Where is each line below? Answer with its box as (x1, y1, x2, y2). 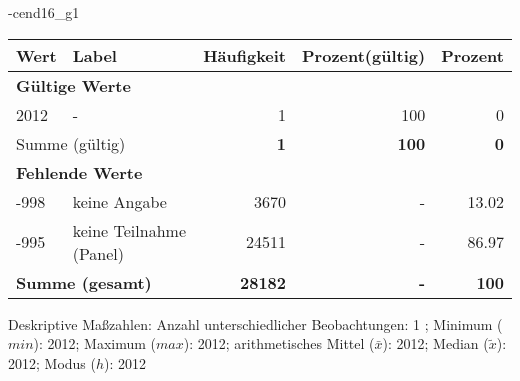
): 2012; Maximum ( (33, 333, 157, 354)
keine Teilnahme (72, 218, 186, 242)
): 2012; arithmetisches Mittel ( (183, 333, 375, 354)
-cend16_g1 (8, 2, 80, 22)
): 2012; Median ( (382, 333, 489, 354)
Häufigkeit (203, 43, 287, 67)
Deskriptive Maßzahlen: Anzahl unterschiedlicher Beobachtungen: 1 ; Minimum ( (8, 313, 503, 334)
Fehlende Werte (16, 160, 143, 184)
